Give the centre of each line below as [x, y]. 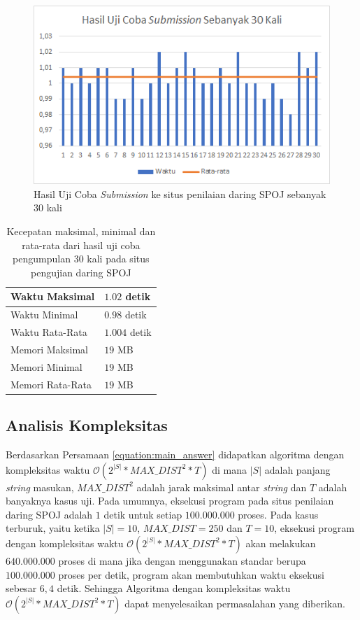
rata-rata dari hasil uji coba [81, 245]
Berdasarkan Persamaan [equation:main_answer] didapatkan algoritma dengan [175, 454]
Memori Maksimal [49, 349]
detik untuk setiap [143, 514]
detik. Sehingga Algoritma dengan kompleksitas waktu [174, 588]
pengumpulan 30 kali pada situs [81, 259]
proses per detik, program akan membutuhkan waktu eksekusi [191, 574]
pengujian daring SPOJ [81, 272]
